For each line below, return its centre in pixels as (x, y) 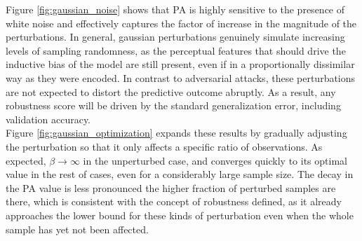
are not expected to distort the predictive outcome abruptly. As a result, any (171, 91)
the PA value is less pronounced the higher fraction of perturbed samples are (171, 187)
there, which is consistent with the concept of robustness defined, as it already (174, 201)
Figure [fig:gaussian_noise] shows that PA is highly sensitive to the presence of (175, 9)
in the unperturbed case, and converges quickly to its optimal (215, 160)
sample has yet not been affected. (77, 229)
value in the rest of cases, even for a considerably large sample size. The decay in (180, 174)
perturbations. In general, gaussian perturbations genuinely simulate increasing (175, 37)
